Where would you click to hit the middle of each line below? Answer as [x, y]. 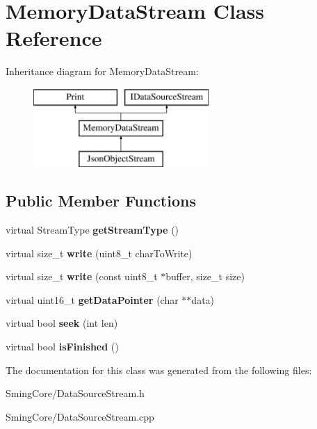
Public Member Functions [101, 201]
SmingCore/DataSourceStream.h [75, 393]
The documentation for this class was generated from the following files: [159, 370]
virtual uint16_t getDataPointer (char [92, 299]
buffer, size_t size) [205, 276]
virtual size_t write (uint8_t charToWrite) [99, 253]
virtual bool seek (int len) [62, 323]
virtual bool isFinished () [62, 347]
